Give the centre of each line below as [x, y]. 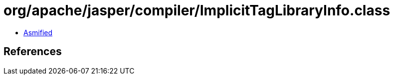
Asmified [38, 32]
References [33, 52]
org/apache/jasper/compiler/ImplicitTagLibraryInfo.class [197, 10]
